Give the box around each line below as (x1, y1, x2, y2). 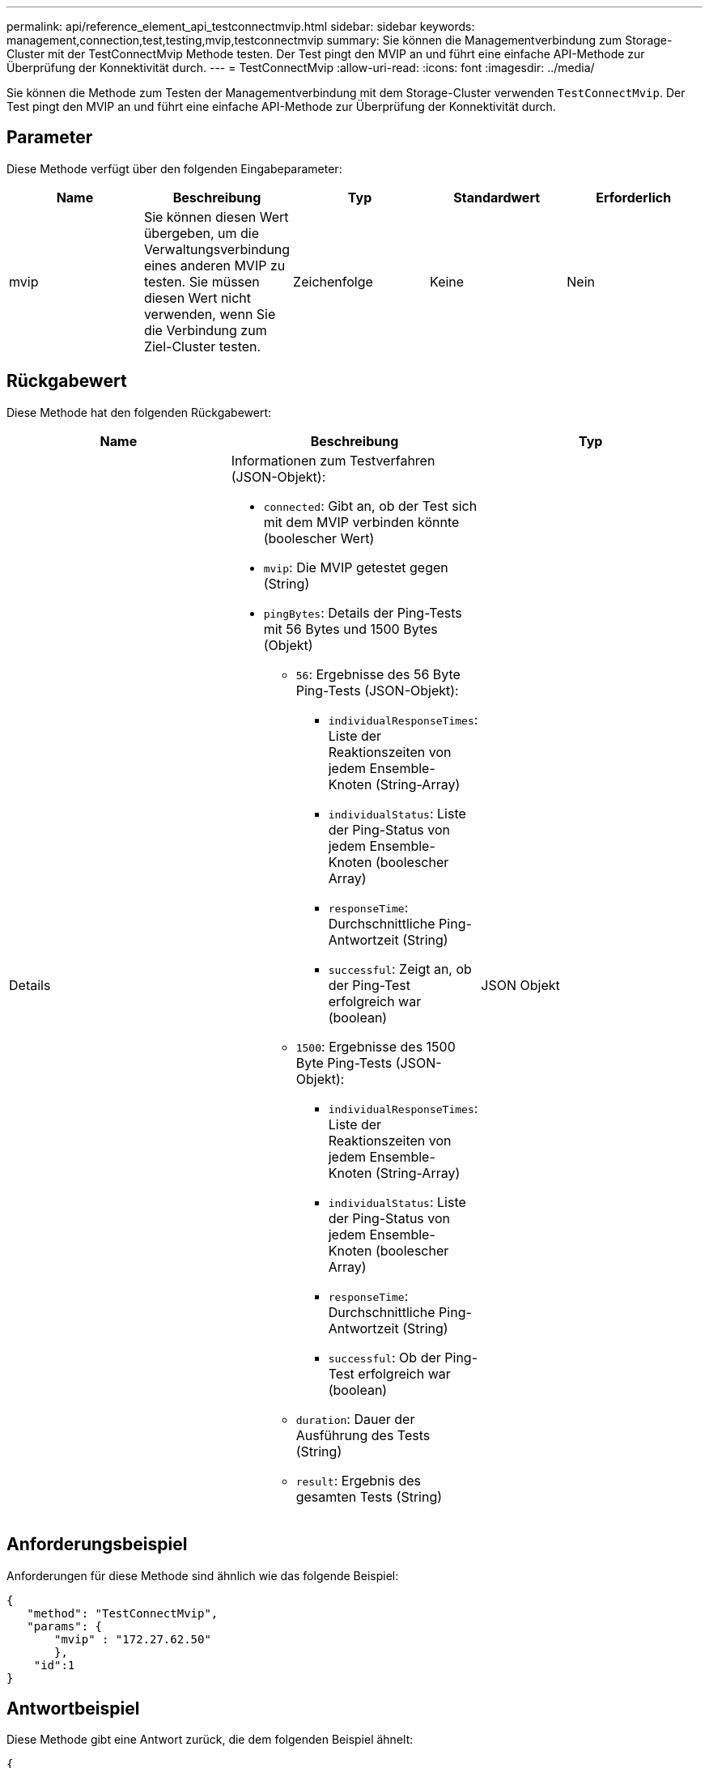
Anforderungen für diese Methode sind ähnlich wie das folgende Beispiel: (6, 1568, 399, 1583)
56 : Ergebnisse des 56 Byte (295, 665, 461, 682)
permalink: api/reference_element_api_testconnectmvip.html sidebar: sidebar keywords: (6, 19, 475, 33)
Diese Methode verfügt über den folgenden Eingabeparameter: (6, 161, 342, 176)
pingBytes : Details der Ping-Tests (263, 604, 462, 621)
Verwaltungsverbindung (143, 240, 291, 257)
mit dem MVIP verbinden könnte (263, 513, 460, 530)
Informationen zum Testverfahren (231, 452, 435, 469)
